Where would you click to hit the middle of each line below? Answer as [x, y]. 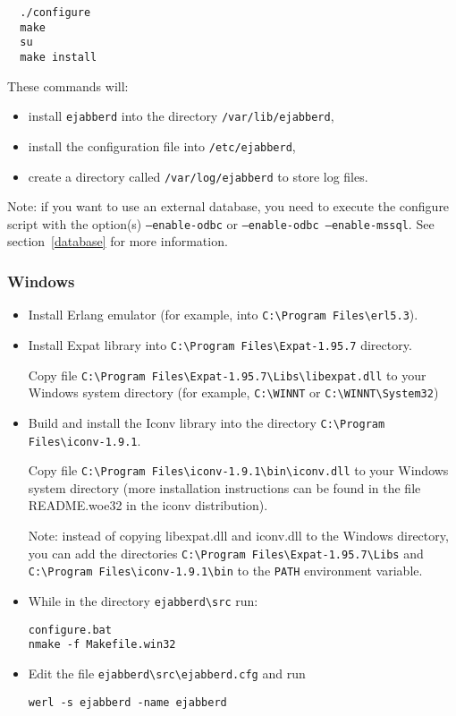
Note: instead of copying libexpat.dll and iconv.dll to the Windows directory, [238, 536]
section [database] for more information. [118, 241]
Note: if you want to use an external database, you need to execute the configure [228, 206]
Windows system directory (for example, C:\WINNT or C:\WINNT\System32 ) [233, 392]
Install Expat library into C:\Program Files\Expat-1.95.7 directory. [220, 344]
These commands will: [68, 85]
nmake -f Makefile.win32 [102, 645]
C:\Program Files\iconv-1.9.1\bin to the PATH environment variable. [225, 571]
